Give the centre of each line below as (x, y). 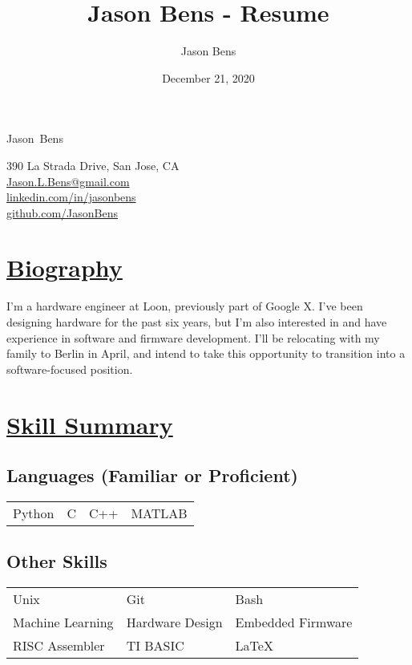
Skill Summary (90, 424)
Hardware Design (174, 622)
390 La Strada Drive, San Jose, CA (93, 165)
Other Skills (57, 561)
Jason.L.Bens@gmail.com (68, 181)
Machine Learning (63, 622)
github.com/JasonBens (62, 212)
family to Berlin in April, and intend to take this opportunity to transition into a (206, 353)
